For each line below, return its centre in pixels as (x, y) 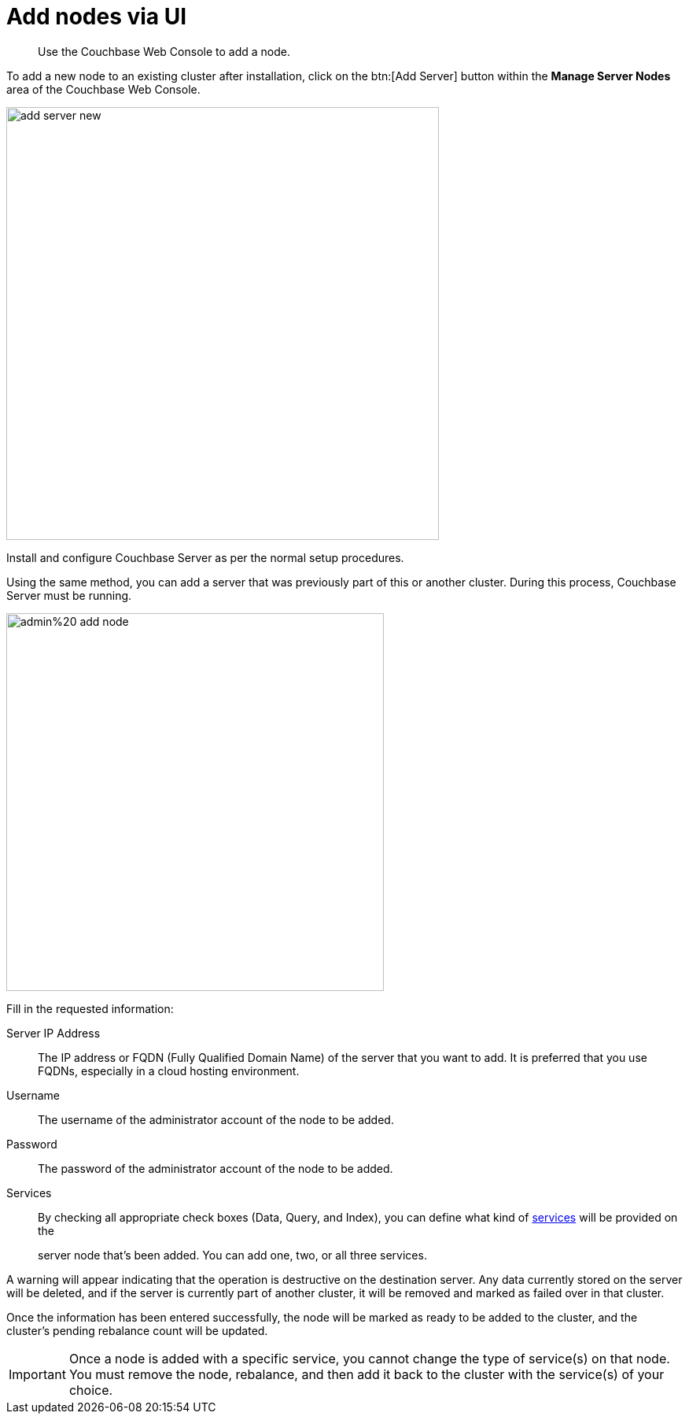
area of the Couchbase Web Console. (103, 89)
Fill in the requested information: (90, 1008)
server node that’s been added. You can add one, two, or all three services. (232, 1255)
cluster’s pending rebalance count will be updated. (137, 1330)
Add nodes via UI (97, 17)
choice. (91, 1390)
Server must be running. (69, 595)
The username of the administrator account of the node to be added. (216, 1119)
